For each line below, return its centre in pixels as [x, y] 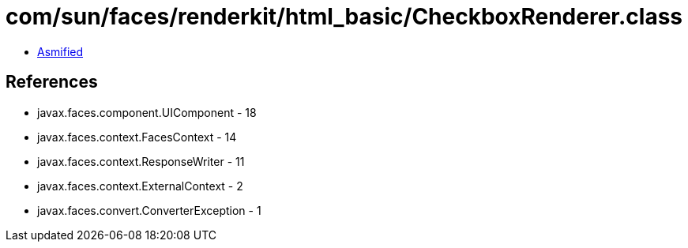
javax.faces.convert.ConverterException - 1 [149, 210]
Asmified [60, 51]
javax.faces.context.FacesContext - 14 [137, 137]
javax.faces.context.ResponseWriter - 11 [141, 161]
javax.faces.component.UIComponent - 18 [147, 112]
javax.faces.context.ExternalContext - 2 [140, 186]
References [52, 82]
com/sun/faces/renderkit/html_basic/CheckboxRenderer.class [344, 17]
